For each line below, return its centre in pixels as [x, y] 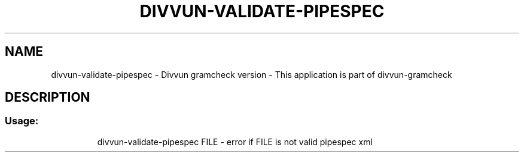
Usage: [22, 121]
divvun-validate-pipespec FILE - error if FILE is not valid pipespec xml [235, 142]
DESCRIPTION [48, 98]
